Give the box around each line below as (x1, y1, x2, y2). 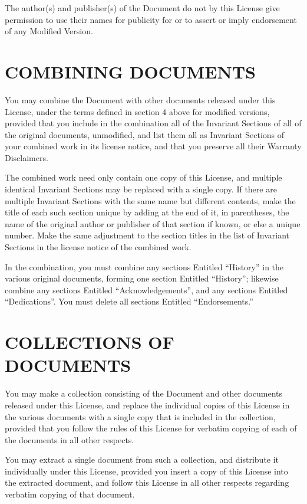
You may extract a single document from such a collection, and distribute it (5, 453, 279, 466)
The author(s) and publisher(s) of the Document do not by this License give (5, 2, 280, 14)
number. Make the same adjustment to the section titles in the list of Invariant (5, 229, 290, 241)
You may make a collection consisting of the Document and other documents (5, 387, 282, 400)
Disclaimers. (5, 151, 48, 163)
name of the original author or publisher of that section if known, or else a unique (5, 217, 301, 230)
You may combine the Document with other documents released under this (5, 93, 276, 106)
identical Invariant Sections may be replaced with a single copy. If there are (5, 183, 277, 195)
